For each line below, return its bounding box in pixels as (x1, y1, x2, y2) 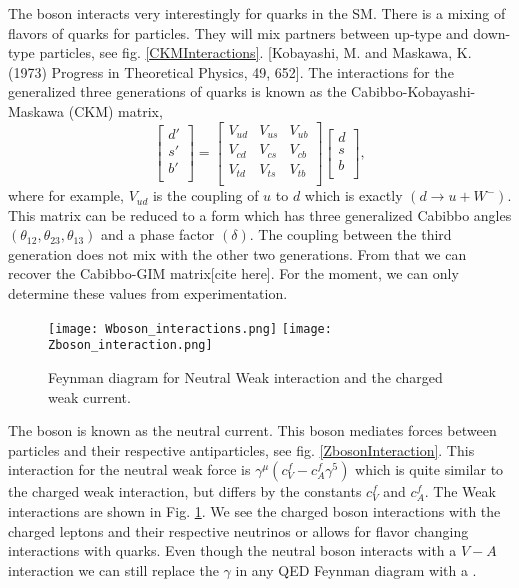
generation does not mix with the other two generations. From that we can (8, 243, 467, 264)
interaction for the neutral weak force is (8, 459, 251, 480)
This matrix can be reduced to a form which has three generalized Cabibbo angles (8, 204, 512, 225)
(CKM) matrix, (68, 100, 163, 121)
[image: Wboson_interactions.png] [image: (48, 321, 332, 336)
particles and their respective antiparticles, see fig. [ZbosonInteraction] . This (8, 439, 475, 460)
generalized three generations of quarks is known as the (8, 81, 347, 102)
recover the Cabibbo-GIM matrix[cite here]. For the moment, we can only (8, 263, 459, 284)
